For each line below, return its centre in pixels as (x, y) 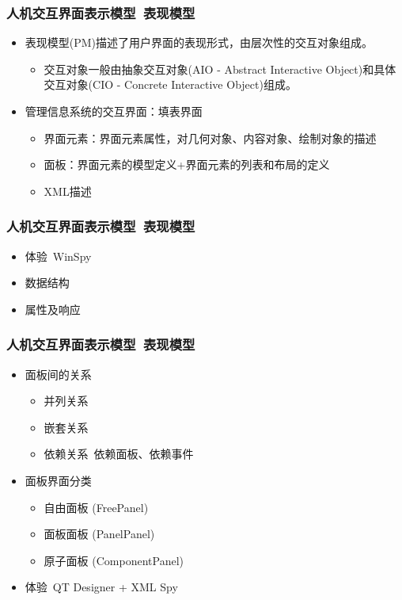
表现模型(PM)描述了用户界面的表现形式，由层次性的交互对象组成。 (199, 42)
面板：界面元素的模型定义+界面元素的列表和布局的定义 (187, 164)
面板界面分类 (58, 480)
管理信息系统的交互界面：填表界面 (114, 111)
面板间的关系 (58, 374)
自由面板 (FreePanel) (96, 507)
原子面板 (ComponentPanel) (114, 560)
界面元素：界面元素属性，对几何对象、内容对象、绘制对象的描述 (210, 138)
